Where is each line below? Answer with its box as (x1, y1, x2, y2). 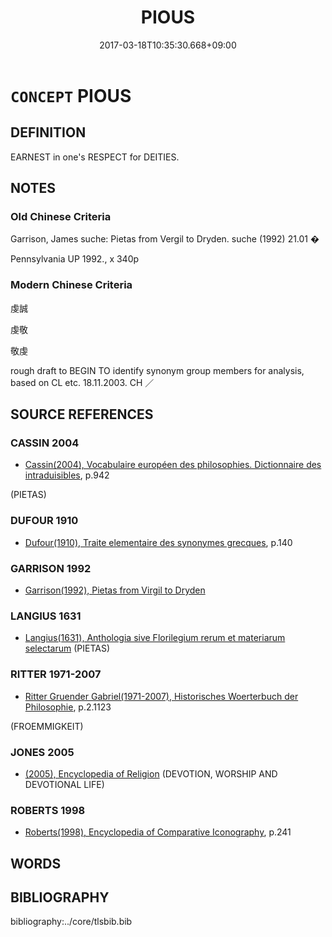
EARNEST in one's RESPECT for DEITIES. (10, 151, 180, 163)
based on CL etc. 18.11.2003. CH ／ (10, 376, 155, 388)
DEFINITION (10, 124, 87, 141)
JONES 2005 (10, 745, 75, 759)
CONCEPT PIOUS (10, 84, 132, 107)
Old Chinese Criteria (10, 210, 112, 224)
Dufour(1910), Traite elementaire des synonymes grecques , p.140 (24, 536, 293, 548)
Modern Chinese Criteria (10, 278, 133, 292)
